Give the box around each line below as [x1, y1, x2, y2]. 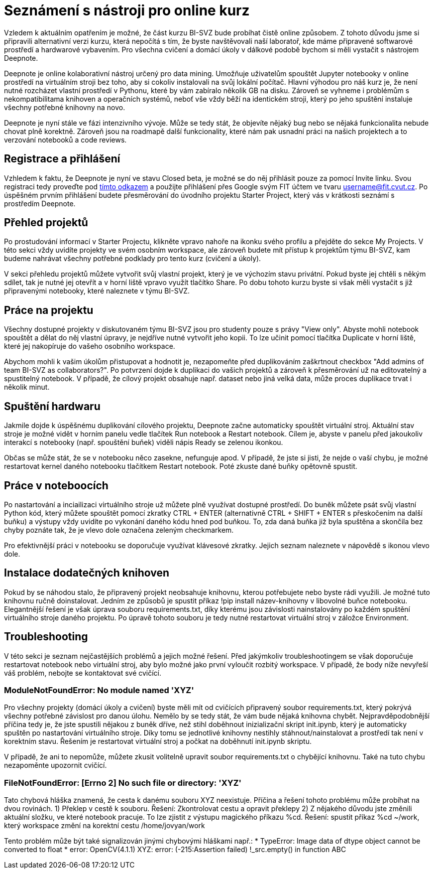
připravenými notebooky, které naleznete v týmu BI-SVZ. [4, 287, 190, 295]
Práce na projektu [4, 303, 94, 316]
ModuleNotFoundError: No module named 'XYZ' [4, 685, 194, 696]
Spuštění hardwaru [4, 400, 101, 413]
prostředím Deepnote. [4, 199, 76, 208]
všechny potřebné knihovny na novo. [4, 103, 125, 112]
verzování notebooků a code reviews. [4, 135, 127, 144]
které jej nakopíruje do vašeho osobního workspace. [4, 342, 175, 351]
